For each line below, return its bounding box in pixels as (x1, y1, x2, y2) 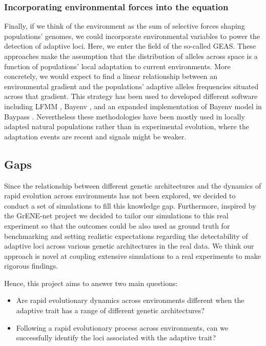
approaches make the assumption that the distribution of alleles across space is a (4, 51, 258, 61)
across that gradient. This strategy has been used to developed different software (4, 91, 258, 101)
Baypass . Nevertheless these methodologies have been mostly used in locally (4, 111, 245, 121)
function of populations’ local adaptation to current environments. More (4, 60, 231, 71)
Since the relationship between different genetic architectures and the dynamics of (4, 180, 261, 191)
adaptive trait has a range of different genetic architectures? (16, 305, 204, 316)
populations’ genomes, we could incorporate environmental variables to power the (4, 30, 260, 41)
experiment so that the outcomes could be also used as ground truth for (4, 220, 230, 231)
